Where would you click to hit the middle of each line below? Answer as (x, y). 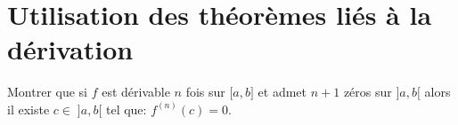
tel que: (126, 109)
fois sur (205, 92)
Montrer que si (47, 92)
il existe (29, 109)
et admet (282, 92)
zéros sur (368, 92)
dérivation (70, 49)
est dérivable (136, 92)
